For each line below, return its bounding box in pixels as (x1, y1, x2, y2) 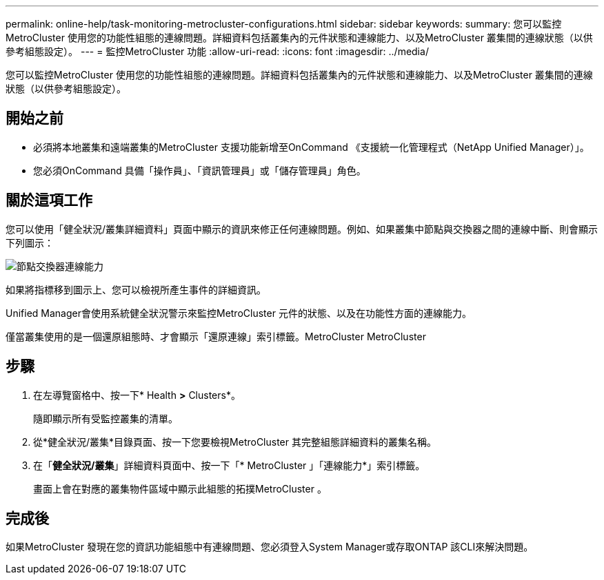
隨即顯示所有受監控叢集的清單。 (33, 412, 178, 424)
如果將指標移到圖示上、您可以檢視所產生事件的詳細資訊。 (6, 283, 266, 296)
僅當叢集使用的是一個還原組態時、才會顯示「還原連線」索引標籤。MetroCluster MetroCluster (6, 330, 426, 342)
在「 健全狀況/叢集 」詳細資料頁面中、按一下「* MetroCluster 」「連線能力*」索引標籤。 (33, 459, 425, 471)
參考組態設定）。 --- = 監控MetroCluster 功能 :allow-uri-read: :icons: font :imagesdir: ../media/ (6, 45, 429, 57)
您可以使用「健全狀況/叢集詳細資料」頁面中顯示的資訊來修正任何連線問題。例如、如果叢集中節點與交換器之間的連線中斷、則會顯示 (6, 222, 598, 235)
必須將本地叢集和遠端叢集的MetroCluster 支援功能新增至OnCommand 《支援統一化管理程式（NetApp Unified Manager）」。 (33, 141, 590, 153)
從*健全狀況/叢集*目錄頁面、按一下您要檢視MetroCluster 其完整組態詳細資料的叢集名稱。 (33, 435, 436, 448)
